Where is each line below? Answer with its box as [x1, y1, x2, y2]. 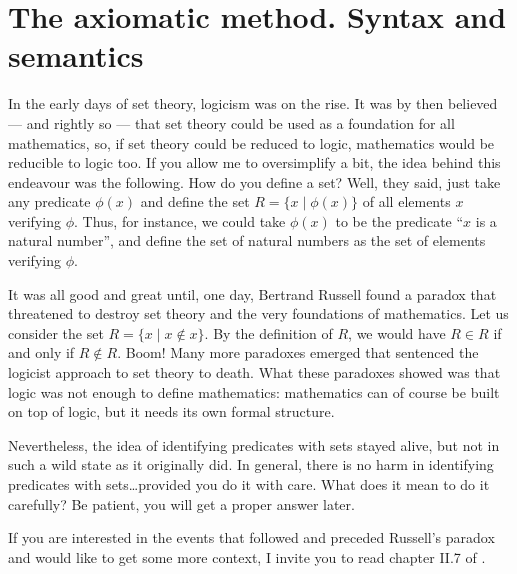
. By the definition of [204, 322, 333, 343]
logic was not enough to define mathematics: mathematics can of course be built [8, 381, 500, 402]
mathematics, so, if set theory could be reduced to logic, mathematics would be [8, 132, 495, 153]
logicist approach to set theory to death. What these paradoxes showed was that [8, 362, 501, 383]
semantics [8, 35, 144, 76]
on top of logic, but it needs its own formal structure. [8, 401, 335, 422]
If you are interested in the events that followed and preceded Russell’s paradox [8, 527, 495, 548]
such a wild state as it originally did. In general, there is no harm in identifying [8, 454, 494, 475]
